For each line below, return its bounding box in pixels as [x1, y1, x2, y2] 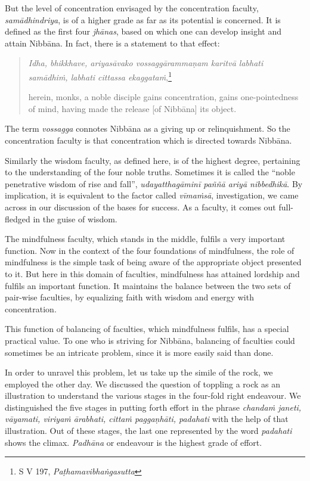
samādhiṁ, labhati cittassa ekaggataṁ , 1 [28, 69, 172, 83]
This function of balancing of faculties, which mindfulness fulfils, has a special [5, 322, 289, 335]
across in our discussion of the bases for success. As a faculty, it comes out [5, 200, 276, 213]
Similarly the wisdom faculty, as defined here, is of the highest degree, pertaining [5, 154, 300, 166]
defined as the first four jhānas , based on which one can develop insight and [5, 25, 282, 38]
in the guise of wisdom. [33, 212, 117, 225]
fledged [5, 212, 30, 225]
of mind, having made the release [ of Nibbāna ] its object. [28, 102, 237, 114]
